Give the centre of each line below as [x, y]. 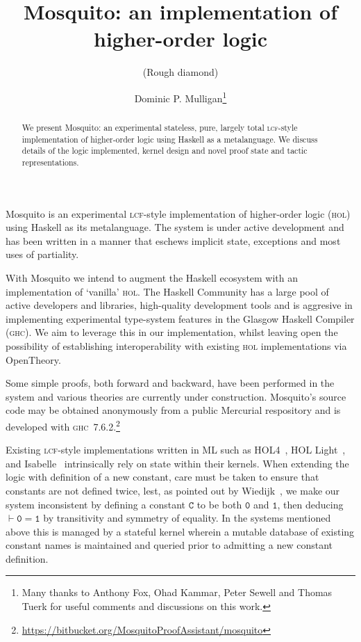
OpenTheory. [33, 359]
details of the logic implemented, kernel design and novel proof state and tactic [165, 151]
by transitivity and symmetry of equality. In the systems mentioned [187, 518]
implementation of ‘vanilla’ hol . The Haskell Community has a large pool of [167, 291]
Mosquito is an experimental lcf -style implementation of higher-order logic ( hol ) [178, 213]
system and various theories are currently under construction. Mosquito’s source [176, 396]
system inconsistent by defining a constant [95, 504]
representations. [50, 162]
